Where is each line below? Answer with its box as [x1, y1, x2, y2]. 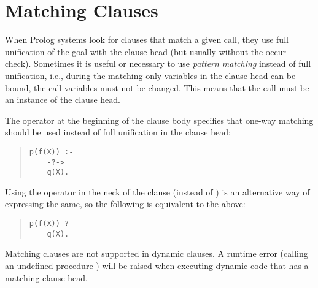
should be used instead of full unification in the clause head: [5, 126, 231, 138]
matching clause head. [5, 271, 88, 284]
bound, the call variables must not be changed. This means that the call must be [5, 81, 309, 94]
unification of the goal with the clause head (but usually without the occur [5, 45, 286, 58]
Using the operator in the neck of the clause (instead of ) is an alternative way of [5, 185, 310, 198]
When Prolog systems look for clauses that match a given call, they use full [5, 33, 289, 46]
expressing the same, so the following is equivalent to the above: [5, 197, 246, 210]
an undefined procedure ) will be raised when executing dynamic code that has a [5, 259, 309, 271]
